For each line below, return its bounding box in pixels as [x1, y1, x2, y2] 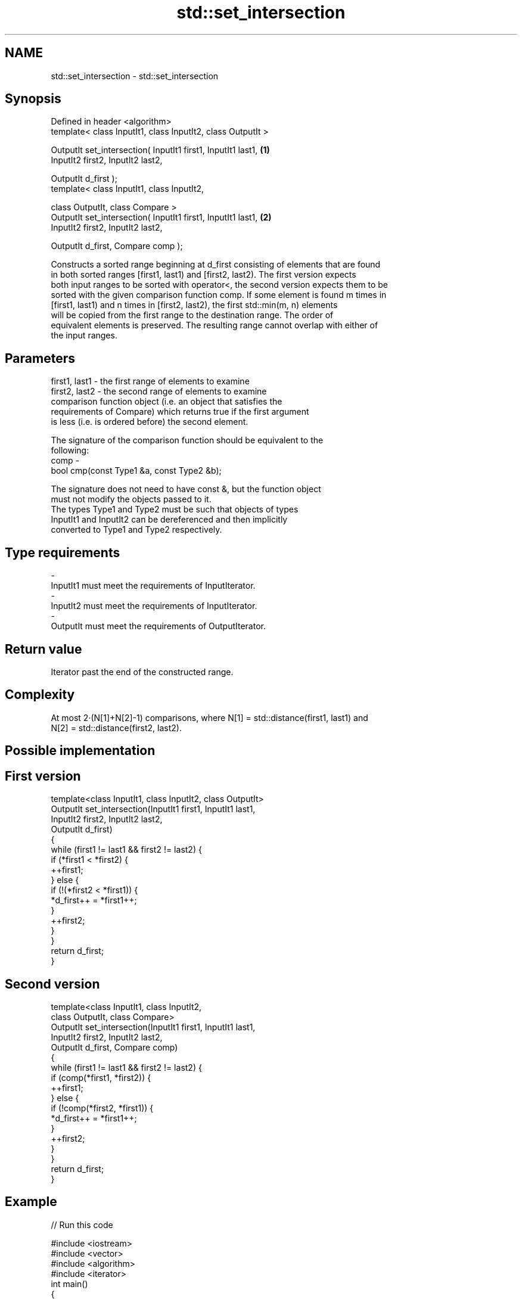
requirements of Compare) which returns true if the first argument [51, 406, 309, 417]
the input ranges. [51, 330, 117, 341]
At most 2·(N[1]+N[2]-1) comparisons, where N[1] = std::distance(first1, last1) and [51, 712, 368, 723]
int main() [51, 1278, 88, 1289]
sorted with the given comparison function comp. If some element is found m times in [51, 290, 387, 300]
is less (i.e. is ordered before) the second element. [51, 417, 248, 427]
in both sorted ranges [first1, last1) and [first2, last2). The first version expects [51, 269, 356, 280]
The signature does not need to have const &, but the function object [51, 484, 321, 495]
